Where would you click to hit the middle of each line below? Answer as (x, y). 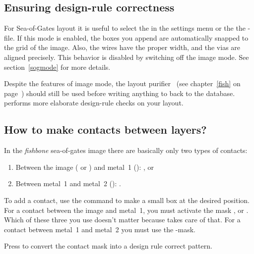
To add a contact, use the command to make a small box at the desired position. (127, 200)
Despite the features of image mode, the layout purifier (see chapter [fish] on (122, 83)
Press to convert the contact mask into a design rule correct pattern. (108, 246)
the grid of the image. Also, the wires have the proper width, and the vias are (122, 47)
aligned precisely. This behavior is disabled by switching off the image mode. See (127, 57)
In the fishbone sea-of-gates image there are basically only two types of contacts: (126, 150)
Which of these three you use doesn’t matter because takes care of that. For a (122, 220)
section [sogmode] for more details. (57, 67)
